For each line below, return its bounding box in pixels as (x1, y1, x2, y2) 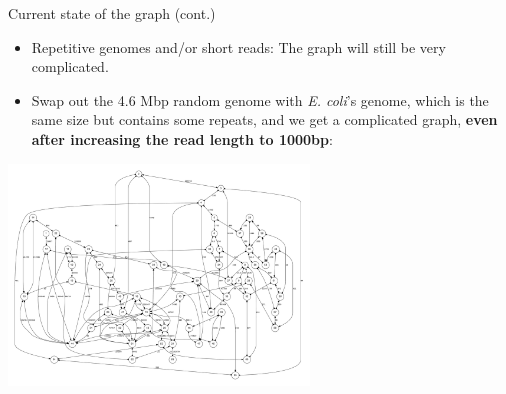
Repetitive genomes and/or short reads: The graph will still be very (31, 36, 446, 57)
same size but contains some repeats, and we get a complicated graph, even (31, 109, 498, 130)
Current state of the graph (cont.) (8, 3, 216, 23)
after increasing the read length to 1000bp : (31, 128, 333, 149)
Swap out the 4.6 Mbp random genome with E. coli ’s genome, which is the (31, 89, 489, 110)
